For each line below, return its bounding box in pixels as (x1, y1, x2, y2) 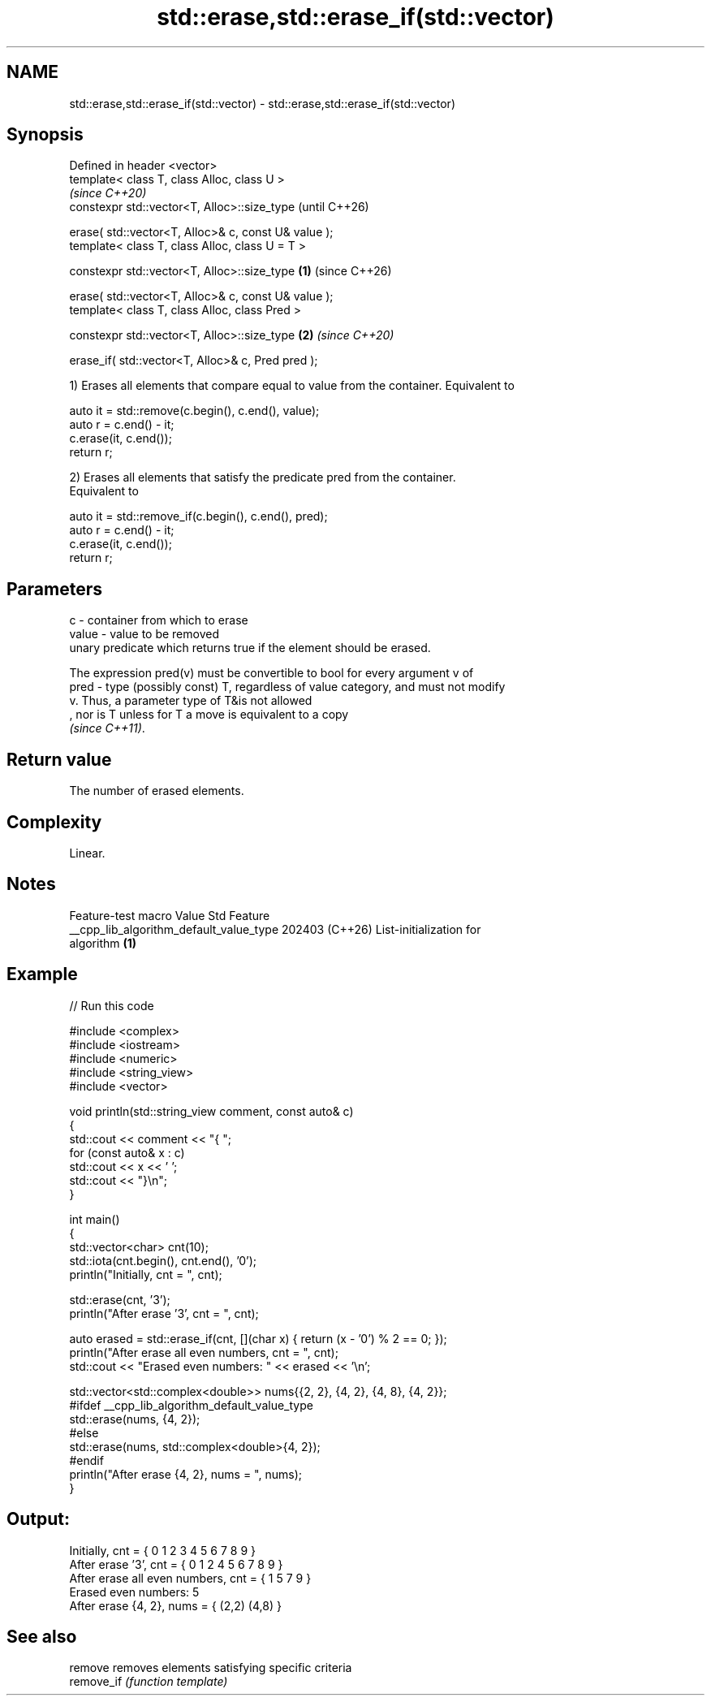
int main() (69, 1212, 120, 1226)
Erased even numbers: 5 (69, 1584, 200, 1599)
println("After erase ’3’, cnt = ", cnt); (69, 1306, 259, 1320)
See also (6, 1626, 77, 1647)
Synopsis (6, 124, 84, 145)
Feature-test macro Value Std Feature (69, 908, 270, 922)
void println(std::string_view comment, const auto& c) (69, 1104, 354, 1118)
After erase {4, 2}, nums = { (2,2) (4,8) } (69, 1598, 282, 1613)
